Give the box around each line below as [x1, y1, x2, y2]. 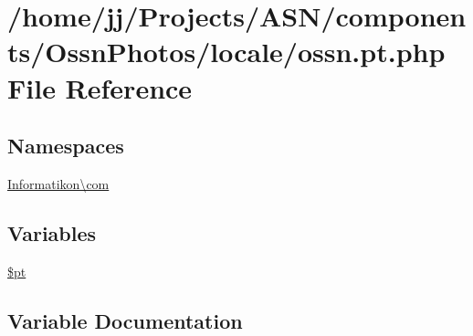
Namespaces [7, 131, 124, 160]
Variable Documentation [7, 306, 243, 334]
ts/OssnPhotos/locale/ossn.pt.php [7, 33, 446, 70]
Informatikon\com [7, 173, 110, 193]
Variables [7, 218, 97, 247]
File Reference [7, 68, 193, 106]
